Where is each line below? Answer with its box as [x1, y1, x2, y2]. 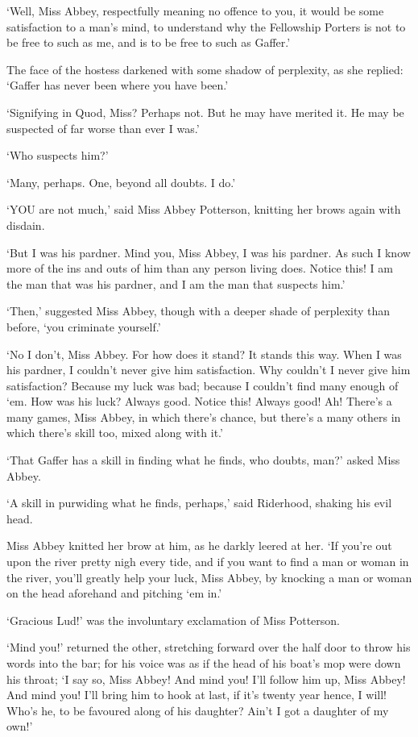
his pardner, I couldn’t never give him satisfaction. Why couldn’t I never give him [6, 361, 411, 378]
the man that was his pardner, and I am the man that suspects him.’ [6, 275, 346, 292]
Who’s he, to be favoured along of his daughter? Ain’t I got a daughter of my [6, 702, 389, 718]
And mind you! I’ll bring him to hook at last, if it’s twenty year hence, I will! [6, 686, 387, 703]
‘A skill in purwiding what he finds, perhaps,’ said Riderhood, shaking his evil [6, 494, 392, 511]
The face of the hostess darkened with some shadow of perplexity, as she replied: [6, 60, 404, 77]
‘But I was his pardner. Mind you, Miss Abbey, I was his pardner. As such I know [6, 244, 411, 260]
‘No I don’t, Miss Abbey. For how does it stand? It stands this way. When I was [6, 345, 402, 362]
